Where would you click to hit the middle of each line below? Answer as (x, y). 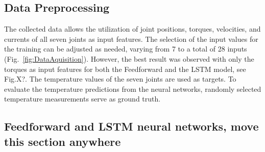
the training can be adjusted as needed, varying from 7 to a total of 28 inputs (126, 49)
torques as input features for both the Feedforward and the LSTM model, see (125, 69)
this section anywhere (63, 141)
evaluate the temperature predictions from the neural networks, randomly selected (133, 88)
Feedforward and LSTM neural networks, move (131, 126)
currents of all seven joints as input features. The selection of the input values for (131, 39)
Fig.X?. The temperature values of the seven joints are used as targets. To (120, 79)
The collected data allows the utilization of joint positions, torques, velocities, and (132, 29)
